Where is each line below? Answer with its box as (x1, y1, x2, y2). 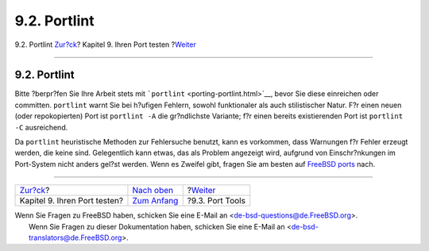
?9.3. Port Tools (187, 195, 246, 207)
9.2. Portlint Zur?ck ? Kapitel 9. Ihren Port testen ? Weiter (14, 40, 196, 49)
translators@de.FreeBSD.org (29, 233, 122, 242)
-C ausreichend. (14, 122, 68, 132)
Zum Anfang (132, 195, 179, 207)
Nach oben (132, 185, 174, 196)
